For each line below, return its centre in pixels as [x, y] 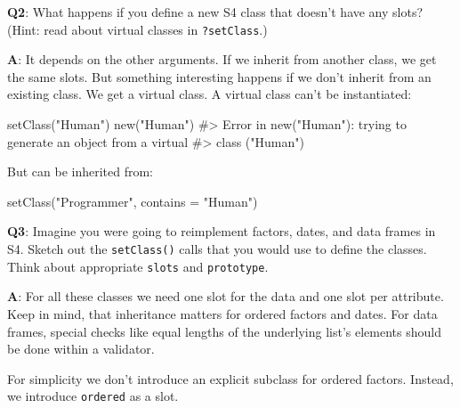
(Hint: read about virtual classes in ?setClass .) [137, 29]
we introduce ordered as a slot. [93, 396]
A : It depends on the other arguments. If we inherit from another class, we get [222, 59]
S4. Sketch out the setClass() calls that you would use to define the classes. [217, 249]
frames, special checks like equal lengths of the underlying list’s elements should [224, 331]
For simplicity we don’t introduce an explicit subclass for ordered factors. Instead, [230, 378]
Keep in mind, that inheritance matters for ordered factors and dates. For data [222, 313]
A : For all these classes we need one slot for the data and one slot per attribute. [226, 296]
